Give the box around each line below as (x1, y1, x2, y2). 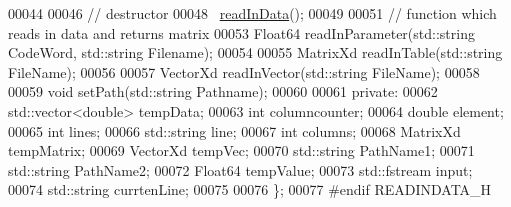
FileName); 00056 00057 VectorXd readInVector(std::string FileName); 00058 (8, 61, 480, 82)
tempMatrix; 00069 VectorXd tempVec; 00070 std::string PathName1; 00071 (8, 140, 475, 161)
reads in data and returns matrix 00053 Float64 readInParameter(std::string (8, 22, 475, 43)
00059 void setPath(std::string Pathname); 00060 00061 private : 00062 (8, 81, 438, 102)
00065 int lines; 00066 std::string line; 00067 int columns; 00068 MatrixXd (8, 120, 461, 141)
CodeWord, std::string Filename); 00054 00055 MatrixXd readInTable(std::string (8, 42, 503, 63)
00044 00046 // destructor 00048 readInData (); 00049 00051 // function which (8, 3, 497, 23)
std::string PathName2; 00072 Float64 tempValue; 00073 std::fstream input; (8, 159, 473, 180)
